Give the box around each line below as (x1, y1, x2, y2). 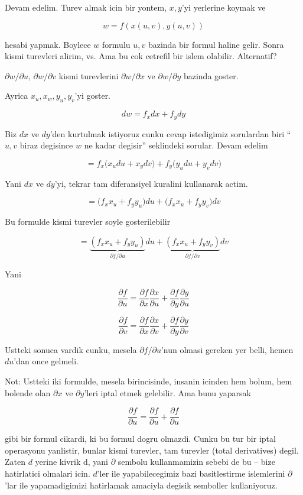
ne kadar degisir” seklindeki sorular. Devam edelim (84, 139, 268, 151)
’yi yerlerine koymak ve (181, 1, 266, 13)
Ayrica (5, 89, 28, 102)
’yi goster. (74, 89, 111, 102)
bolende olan (5, 386, 51, 399)
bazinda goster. (183, 69, 239, 82)
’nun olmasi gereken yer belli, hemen (161, 343, 294, 355)
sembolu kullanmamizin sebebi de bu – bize (118, 455, 275, 468)
